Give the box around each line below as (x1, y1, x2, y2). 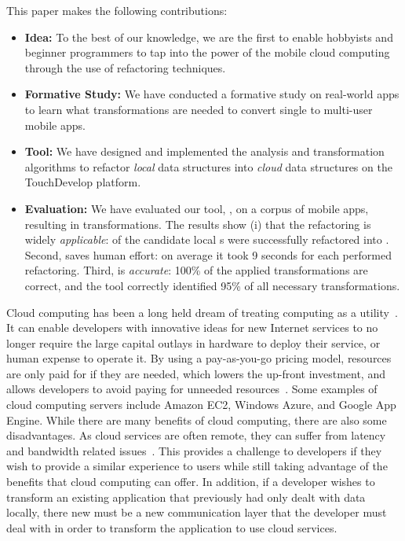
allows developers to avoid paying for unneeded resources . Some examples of (6, 381, 378, 397)
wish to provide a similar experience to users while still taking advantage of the (6, 458, 388, 474)
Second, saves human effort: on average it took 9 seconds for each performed (24, 246, 392, 263)
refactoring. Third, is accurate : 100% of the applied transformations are (24, 262, 368, 278)
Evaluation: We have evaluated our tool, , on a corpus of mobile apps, (24, 200, 369, 216)
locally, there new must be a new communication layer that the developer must (6, 504, 387, 521)
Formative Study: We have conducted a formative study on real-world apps (24, 86, 400, 102)
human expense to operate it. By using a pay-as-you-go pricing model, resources (6, 350, 392, 366)
